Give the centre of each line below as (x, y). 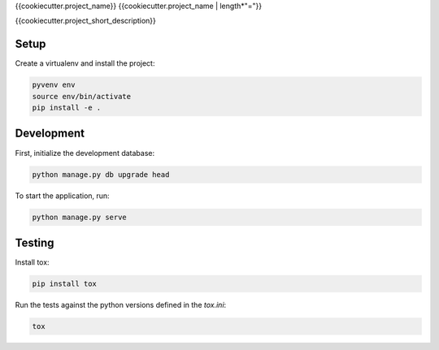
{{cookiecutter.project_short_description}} (85, 21)
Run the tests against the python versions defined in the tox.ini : (121, 305)
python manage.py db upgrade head (101, 174)
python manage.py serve (80, 217)
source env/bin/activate (82, 96)
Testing (35, 242)
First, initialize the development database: (85, 153)
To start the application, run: (62, 196)
